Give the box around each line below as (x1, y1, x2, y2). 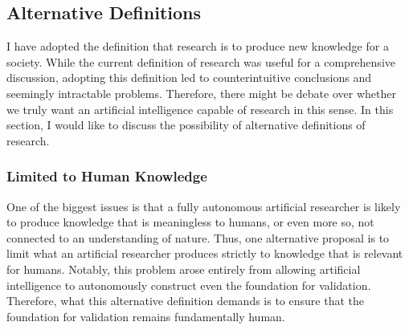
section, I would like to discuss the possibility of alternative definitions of (6, 116, 366, 133)
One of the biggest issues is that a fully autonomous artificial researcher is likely (6, 198, 401, 214)
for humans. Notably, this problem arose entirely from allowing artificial (6, 260, 361, 277)
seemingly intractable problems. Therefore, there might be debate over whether (6, 84, 396, 101)
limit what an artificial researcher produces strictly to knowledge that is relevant (6, 245, 403, 262)
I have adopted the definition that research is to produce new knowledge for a (6, 38, 389, 55)
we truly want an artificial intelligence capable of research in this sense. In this (6, 100, 394, 117)
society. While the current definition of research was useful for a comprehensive (6, 53, 395, 70)
